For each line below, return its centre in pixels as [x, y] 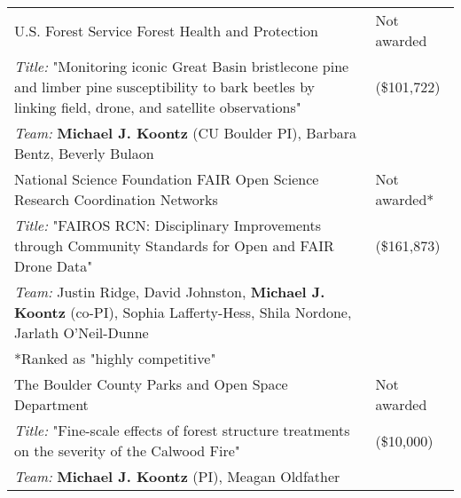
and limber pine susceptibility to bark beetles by [165, 87]
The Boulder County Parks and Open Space [151, 384]
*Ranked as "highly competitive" [115, 358]
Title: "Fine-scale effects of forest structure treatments [182, 430]
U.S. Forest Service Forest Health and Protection [166, 30]
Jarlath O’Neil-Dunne [82, 332]
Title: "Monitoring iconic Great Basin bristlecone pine [182, 66]
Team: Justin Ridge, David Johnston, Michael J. [170, 292]
